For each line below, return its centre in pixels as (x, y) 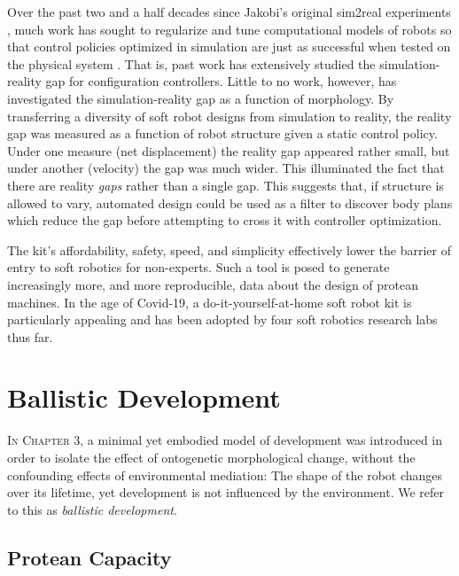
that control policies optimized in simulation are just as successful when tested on (229, 47)
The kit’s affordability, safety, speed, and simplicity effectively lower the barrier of (229, 249)
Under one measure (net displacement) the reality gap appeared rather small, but (229, 150)
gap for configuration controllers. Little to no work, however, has (221, 81)
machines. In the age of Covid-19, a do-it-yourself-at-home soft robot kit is (210, 302)
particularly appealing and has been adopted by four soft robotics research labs (222, 319)
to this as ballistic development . (92, 509)
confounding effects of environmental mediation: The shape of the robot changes (225, 475)
